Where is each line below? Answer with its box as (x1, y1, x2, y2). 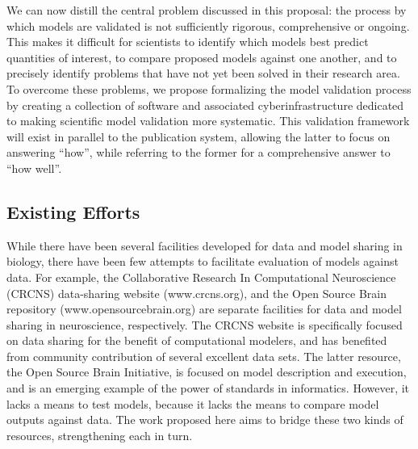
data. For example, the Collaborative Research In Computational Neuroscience (6, 268, 396, 285)
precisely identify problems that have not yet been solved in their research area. (6, 65, 400, 82)
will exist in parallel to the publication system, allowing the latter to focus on (6, 128, 391, 145)
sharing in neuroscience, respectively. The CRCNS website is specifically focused (6, 316, 403, 333)
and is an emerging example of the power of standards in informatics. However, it (6, 380, 410, 397)
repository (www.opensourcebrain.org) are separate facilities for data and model (6, 300, 402, 317)
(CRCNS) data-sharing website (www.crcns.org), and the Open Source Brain (6, 284, 387, 301)
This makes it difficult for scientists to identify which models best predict (6, 33, 369, 50)
